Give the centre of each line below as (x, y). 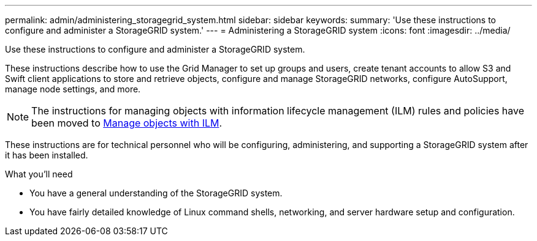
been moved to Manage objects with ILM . (127, 123)
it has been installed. (47, 155)
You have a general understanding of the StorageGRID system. (156, 193)
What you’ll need (39, 174)
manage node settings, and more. (73, 89)
